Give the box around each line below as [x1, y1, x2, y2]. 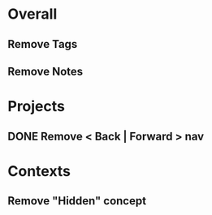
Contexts [7, 161, 71, 180]
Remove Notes [7, 64, 84, 78]
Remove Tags [7, 37, 78, 51]
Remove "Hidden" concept [7, 194, 147, 208]
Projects [7, 97, 66, 116]
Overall [7, 5, 58, 24]
